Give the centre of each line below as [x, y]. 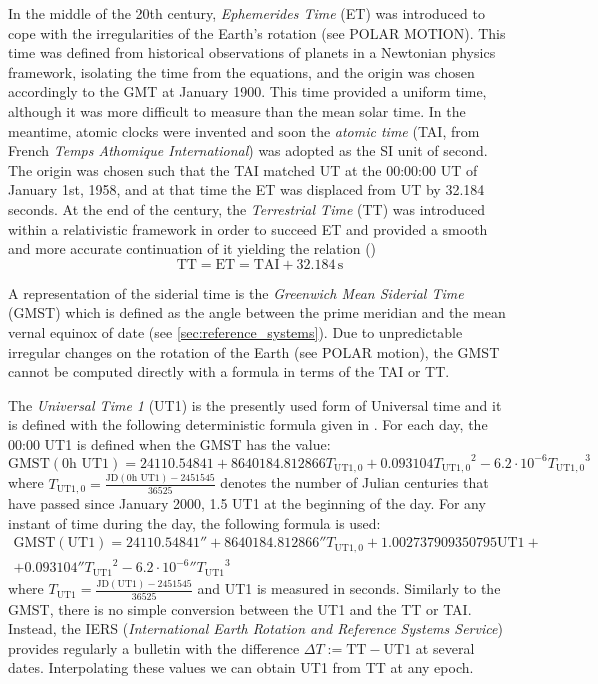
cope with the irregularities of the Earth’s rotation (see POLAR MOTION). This [257, 32]
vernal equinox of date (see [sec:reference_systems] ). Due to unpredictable [235, 331]
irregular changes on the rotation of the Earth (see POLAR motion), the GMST [254, 351]
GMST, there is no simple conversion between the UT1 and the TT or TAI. [240, 608]
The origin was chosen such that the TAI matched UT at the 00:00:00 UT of [243, 169]
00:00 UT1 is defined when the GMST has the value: [169, 443]
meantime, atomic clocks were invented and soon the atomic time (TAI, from [244, 130]
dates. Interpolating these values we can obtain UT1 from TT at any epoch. [241, 667]
